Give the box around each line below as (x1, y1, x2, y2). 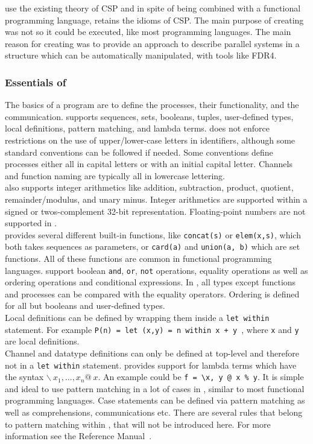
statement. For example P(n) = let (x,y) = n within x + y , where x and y (5, 323, 299, 335)
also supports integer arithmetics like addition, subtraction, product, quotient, (5, 181, 294, 194)
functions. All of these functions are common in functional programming (5, 252, 272, 265)
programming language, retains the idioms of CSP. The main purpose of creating (5, 13, 304, 26)
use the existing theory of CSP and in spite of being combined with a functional (5, 2, 301, 14)
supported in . (5, 217, 57, 229)
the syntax (5, 370, 44, 383)
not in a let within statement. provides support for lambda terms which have (5, 358, 297, 371)
